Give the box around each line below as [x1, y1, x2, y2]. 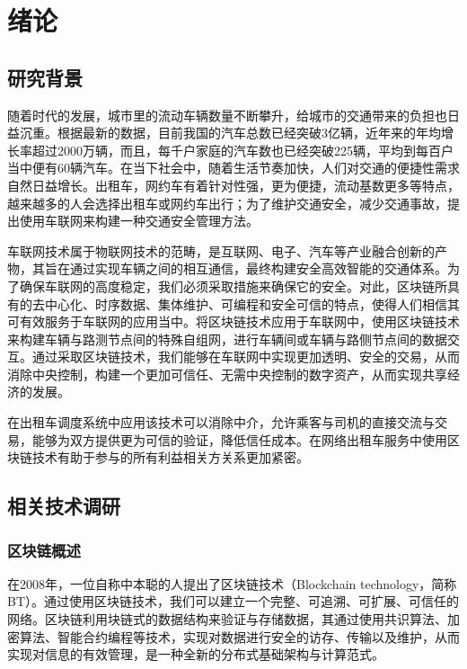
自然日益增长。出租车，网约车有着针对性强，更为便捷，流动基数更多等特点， [7, 175, 460, 194]
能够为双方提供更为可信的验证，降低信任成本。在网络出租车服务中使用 [31, 430, 447, 449]
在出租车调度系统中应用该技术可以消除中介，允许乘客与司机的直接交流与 [7, 413, 435, 432]
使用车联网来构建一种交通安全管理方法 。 [19, 211, 259, 230]
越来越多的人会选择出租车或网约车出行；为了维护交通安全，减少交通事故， [7, 193, 447, 212]
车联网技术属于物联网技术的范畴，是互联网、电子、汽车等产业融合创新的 [7, 241, 435, 260]
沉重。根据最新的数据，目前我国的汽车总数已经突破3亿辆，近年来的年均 [19, 123, 441, 142]
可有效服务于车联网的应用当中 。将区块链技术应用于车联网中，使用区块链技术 [7, 312, 460, 331]
